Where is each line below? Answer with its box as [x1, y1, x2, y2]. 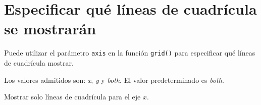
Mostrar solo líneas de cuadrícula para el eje [4, 91, 141, 102]
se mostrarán [4, 18, 96, 39]
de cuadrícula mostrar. [4, 57, 74, 68]
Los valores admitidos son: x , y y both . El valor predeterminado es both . [4, 74, 224, 85]
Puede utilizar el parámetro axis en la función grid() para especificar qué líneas [4, 47, 255, 58]
